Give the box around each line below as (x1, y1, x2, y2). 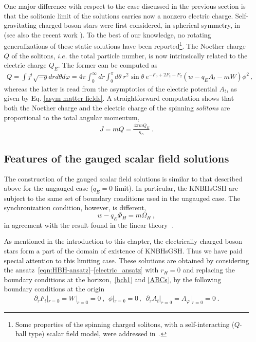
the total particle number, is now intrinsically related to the (69, 50, 248, 60)
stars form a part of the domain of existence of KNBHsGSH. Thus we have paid (4, 246, 242, 256)
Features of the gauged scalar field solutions (4, 150, 229, 165)
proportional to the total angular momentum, (4, 112, 140, 122)
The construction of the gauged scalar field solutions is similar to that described (4, 173, 242, 183)
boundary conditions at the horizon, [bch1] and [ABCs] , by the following (4, 274, 221, 284)
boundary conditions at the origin (4, 284, 105, 294)
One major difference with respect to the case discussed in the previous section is (4, 1, 246, 11)
